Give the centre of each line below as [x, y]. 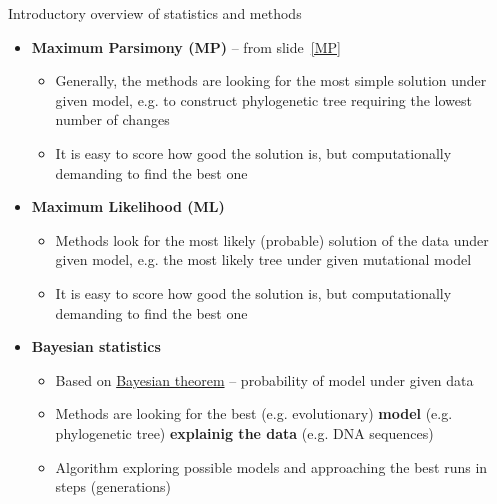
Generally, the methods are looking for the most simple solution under [271, 80]
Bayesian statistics [96, 346]
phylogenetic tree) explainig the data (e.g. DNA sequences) [244, 432]
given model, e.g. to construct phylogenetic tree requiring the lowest [263, 99]
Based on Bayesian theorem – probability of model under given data [264, 379]
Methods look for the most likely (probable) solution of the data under [272, 239]
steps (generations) [113, 486]
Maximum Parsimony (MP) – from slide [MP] [186, 46]
